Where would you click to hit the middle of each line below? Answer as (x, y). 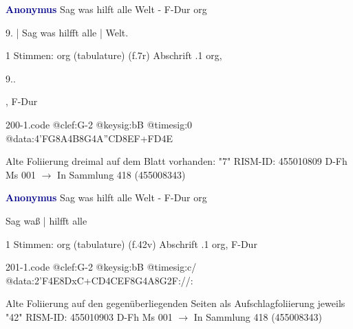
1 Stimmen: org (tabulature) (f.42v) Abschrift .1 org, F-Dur (131, 243)
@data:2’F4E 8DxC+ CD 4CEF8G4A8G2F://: (99, 280)
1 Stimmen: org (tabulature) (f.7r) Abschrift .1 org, (114, 55)
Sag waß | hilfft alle (46, 220)
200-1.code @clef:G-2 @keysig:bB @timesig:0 (99, 124)
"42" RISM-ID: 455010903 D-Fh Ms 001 (89, 316)
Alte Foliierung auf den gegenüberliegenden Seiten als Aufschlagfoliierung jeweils (175, 303)
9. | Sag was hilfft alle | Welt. (67, 32)
